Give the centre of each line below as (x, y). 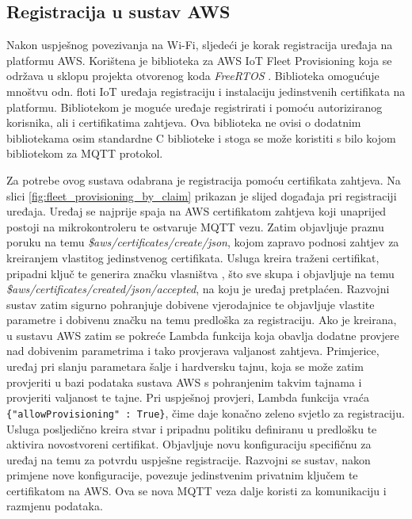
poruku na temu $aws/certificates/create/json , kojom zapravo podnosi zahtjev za (203, 242)
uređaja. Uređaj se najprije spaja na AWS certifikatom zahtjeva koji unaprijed (196, 211)
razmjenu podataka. (55, 506)
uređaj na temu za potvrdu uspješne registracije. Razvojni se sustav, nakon (189, 459)
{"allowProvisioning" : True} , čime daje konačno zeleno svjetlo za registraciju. (206, 412)
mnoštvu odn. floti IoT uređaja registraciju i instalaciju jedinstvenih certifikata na (206, 91)
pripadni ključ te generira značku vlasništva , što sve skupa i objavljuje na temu (200, 273)
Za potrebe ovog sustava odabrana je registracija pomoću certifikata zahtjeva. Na (204, 179)
